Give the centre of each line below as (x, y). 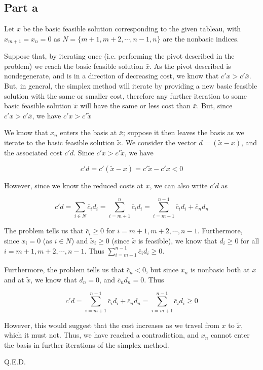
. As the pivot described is (190, 66)
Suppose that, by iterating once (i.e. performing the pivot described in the (119, 56)
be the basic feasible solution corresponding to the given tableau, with (132, 29)
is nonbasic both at (220, 270)
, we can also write (179, 185)
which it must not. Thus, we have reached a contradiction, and (102, 335)
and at (14, 279)
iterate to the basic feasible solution (60, 142)
